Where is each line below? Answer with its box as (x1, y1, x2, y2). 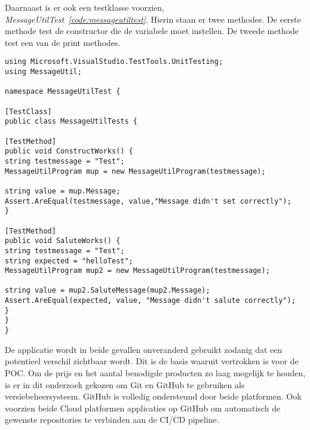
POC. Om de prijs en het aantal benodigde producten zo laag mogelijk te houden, (5, 366, 306, 379)
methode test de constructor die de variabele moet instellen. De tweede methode (5, 24, 299, 37)
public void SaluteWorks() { (5, 236, 121, 245)
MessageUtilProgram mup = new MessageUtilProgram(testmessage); (5, 167, 266, 176)
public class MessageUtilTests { (5, 117, 137, 126)
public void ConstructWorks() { (5, 147, 133, 156)
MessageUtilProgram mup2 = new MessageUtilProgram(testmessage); (5, 266, 270, 275)
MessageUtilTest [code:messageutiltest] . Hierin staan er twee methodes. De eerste (5, 13, 301, 25)
